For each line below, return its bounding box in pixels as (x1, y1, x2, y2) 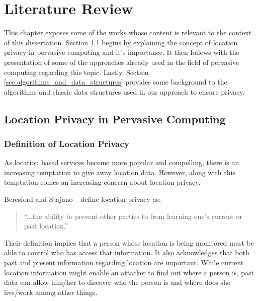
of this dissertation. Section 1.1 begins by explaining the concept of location (4, 37, 238, 47)
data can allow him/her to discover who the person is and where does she (4, 277, 231, 287)
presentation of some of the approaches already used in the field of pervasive (4, 56, 239, 67)
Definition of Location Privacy (4, 137, 129, 149)
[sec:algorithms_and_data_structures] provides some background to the (4, 77, 227, 87)
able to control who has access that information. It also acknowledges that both (4, 247, 249, 258)
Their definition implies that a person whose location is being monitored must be (4, 237, 254, 248)
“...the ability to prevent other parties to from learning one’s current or (24, 210, 242, 221)
